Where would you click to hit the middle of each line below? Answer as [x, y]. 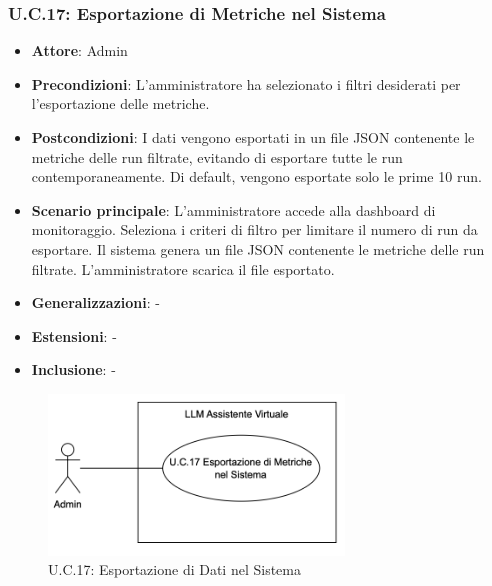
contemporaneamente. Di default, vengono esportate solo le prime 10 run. [256, 176]
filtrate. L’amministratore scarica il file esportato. [183, 268]
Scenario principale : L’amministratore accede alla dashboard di [233, 209]
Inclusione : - [73, 369]
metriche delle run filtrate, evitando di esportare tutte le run [217, 156]
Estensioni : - [74, 335]
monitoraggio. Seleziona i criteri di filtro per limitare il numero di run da [254, 229]
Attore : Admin [79, 50]
